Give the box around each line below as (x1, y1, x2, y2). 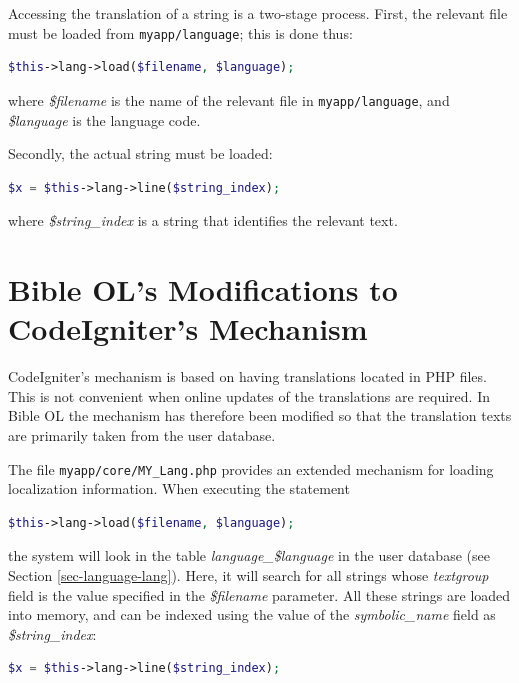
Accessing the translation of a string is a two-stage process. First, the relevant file (8, 3, 508, 23)
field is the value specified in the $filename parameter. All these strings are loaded (8, 584, 511, 605)
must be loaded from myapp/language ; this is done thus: (8, 22, 353, 43)
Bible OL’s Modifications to (8, 269, 398, 310)
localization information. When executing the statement (8, 478, 350, 499)
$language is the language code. (8, 109, 201, 130)
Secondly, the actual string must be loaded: (8, 143, 273, 164)
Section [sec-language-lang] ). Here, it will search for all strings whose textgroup (8, 565, 489, 585)
